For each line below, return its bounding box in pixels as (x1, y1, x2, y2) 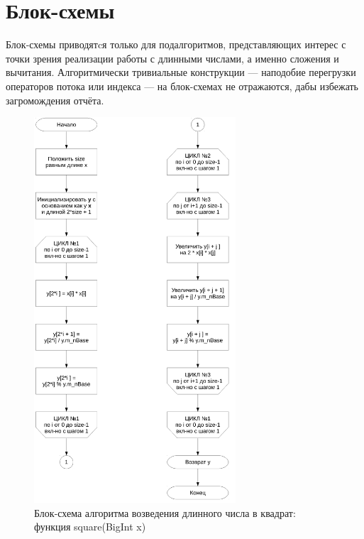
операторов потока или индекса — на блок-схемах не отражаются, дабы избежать (6, 78, 359, 93)
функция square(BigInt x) (34, 519, 146, 534)
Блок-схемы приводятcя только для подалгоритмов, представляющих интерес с (6, 37, 346, 52)
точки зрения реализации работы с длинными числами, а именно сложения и (6, 50, 339, 65)
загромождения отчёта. (6, 92, 104, 107)
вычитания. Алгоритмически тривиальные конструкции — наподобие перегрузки (6, 65, 356, 80)
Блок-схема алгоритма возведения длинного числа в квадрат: (34, 505, 296, 520)
